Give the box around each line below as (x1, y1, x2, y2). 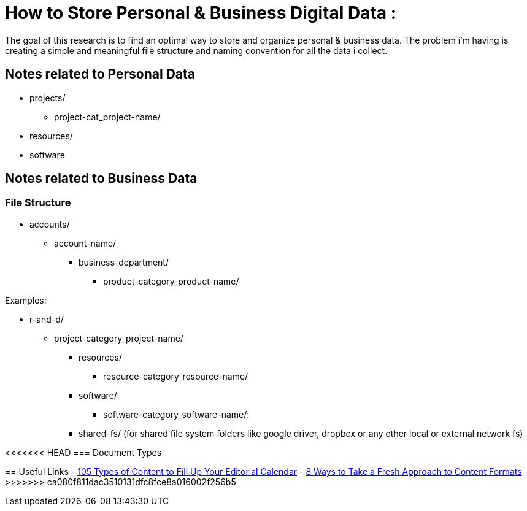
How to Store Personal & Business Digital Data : (5, 2, 397, 23)
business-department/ (79, 256, 169, 267)
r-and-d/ (29, 313, 64, 325)
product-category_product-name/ (103, 275, 239, 286)
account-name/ (54, 237, 117, 248)
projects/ (29, 92, 66, 103)
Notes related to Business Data (5, 171, 198, 186)
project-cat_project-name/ (54, 111, 161, 122)
